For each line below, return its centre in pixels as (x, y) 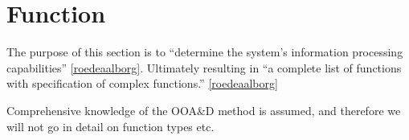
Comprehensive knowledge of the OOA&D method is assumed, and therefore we (204, 110)
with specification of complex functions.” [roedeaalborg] (142, 83)
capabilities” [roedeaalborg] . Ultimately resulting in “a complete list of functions (204, 67)
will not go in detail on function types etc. (110, 126)
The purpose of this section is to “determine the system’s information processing (205, 52)
